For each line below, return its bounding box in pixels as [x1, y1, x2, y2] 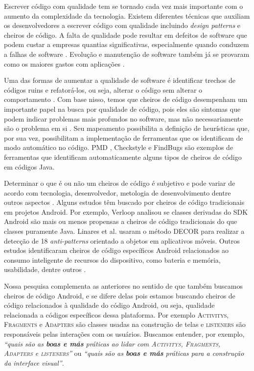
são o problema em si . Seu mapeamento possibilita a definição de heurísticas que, [4, 123, 250, 133]
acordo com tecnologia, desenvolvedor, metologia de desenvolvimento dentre [4, 187, 231, 198]
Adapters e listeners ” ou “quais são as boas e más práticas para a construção [4, 348, 244, 358]
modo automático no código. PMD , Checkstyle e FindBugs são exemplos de [4, 142, 233, 152]
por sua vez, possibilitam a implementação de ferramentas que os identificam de [4, 132, 243, 143]
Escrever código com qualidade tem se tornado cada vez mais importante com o [4, 1, 243, 11]
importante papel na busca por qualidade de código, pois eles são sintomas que [4, 103, 241, 114]
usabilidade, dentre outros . [4, 264, 86, 274]
